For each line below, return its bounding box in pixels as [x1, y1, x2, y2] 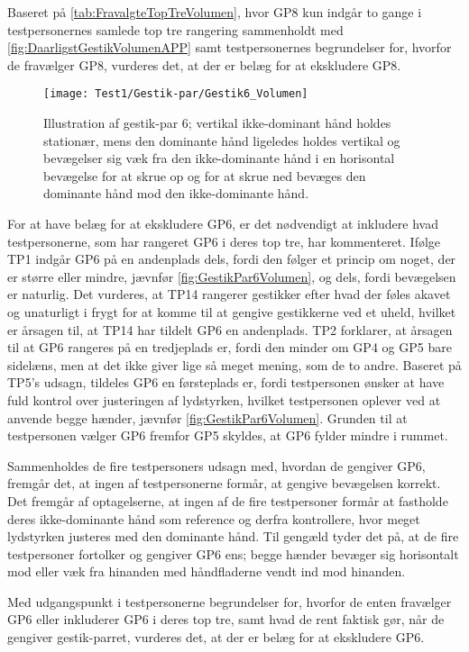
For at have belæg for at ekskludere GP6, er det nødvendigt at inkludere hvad [7, 214, 438, 232]
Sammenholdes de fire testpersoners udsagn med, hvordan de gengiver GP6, [7, 456, 426, 475]
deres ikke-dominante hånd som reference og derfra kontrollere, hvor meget [7, 509, 420, 528]
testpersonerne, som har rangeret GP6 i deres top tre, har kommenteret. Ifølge [7, 231, 441, 250]
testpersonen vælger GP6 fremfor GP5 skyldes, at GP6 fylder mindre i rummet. [7, 426, 448, 445]
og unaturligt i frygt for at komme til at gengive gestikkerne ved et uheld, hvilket [7, 302, 456, 321]
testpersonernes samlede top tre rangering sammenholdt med [7, 20, 344, 39]
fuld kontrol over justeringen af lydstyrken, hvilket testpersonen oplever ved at [7, 390, 441, 409]
